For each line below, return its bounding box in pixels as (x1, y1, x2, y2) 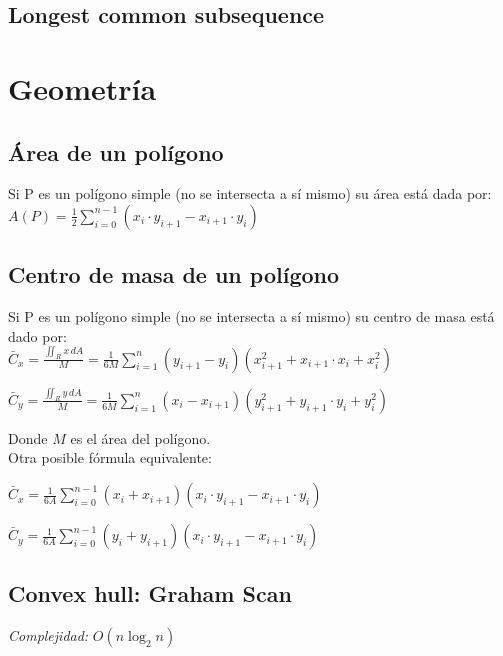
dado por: (8, 325, 67, 346)
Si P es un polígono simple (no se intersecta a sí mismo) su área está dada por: (8, 183, 492, 204)
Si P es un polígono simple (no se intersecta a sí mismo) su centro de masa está (8, 306, 495, 327)
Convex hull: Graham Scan (8, 578, 292, 609)
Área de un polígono (8, 136, 224, 167)
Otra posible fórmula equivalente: (8, 447, 212, 468)
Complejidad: (8, 625, 89, 646)
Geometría (8, 67, 157, 108)
